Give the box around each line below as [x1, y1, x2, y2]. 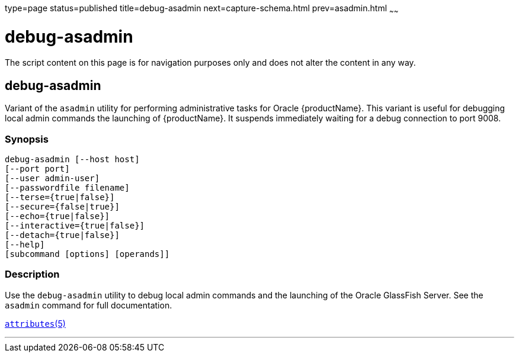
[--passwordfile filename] [5, 182, 130, 192]
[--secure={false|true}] [5, 201, 120, 211]
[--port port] [5, 163, 70, 173]
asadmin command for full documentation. [5, 300, 172, 310]
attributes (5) [5, 318, 66, 329]
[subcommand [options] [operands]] [5, 249, 170, 259]
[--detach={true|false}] [5, 230, 120, 240]
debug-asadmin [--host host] [5, 154, 140, 164]
